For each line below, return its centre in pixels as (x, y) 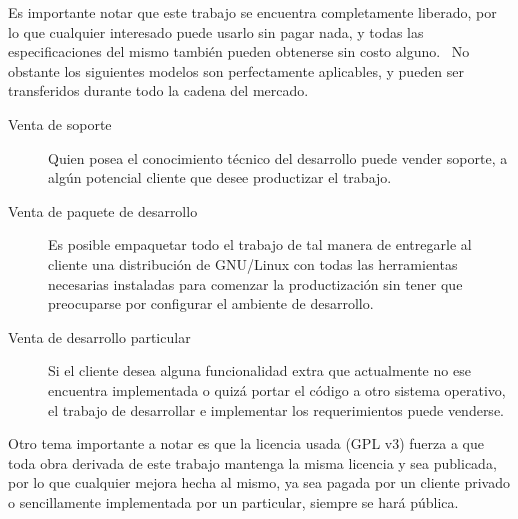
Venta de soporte (60, 123)
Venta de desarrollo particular (99, 336)
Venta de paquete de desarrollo (103, 210)
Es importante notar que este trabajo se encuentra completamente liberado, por (252, 12)
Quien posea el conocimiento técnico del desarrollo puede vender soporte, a (278, 157)
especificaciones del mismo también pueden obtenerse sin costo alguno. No (239, 51)
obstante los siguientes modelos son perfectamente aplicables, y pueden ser (236, 70)
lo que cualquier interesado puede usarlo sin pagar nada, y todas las (216, 31)
